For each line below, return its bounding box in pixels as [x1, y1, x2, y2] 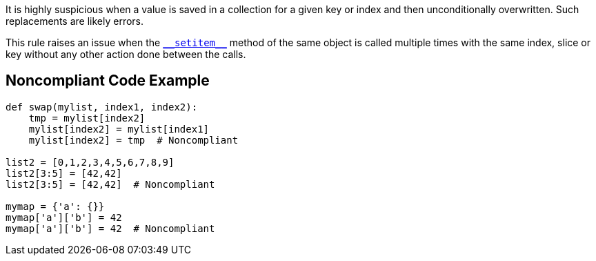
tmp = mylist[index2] [28, 112, 146, 124]
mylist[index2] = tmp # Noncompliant [28, 134, 239, 146]
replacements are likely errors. [6, 15, 144, 27]
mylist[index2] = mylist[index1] [28, 123, 210, 135]
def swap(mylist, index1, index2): [6, 101, 198, 113]
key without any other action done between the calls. [6, 48, 246, 60]
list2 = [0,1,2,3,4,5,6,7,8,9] [6, 156, 175, 168]
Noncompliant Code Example [6, 72, 210, 90]
